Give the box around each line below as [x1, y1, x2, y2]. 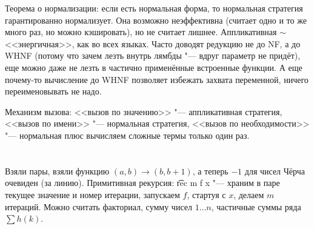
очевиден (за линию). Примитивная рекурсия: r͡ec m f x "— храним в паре [5, 176, 280, 189]
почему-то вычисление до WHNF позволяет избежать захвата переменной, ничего [5, 73, 309, 85]
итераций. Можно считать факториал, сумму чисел [5, 200, 192, 213]
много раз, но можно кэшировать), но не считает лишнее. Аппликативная [5, 25, 277, 38]
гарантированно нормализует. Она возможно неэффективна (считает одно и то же [5, 13, 307, 26]
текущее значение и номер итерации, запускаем [5, 188, 180, 201]
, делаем [233, 188, 264, 201]
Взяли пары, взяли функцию [5, 164, 110, 177]
